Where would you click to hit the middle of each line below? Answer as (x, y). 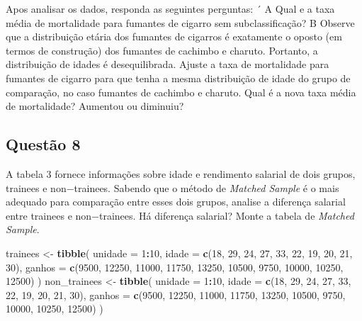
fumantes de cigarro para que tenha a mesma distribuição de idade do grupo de (178, 78)
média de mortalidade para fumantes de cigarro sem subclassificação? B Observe (180, 22)
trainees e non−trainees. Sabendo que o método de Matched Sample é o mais (172, 187)
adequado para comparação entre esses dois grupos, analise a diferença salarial (176, 202)
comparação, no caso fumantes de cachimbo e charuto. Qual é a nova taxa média (181, 92)
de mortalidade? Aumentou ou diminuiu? (95, 106)
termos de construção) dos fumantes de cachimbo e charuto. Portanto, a (162, 50)
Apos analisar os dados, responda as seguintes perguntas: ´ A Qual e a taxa (170, 9)
